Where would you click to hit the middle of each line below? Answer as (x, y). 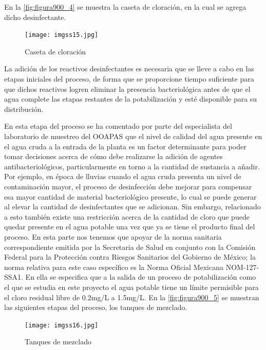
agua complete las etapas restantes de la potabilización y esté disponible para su (131, 99)
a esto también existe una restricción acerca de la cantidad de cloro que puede (127, 216)
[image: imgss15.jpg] (62, 35)
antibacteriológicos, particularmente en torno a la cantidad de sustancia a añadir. (132, 166)
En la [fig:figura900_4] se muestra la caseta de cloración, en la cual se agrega (125, 7)
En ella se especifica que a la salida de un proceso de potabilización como (141, 277)
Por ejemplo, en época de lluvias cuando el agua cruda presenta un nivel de (123, 176)
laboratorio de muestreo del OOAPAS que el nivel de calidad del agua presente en (133, 136)
